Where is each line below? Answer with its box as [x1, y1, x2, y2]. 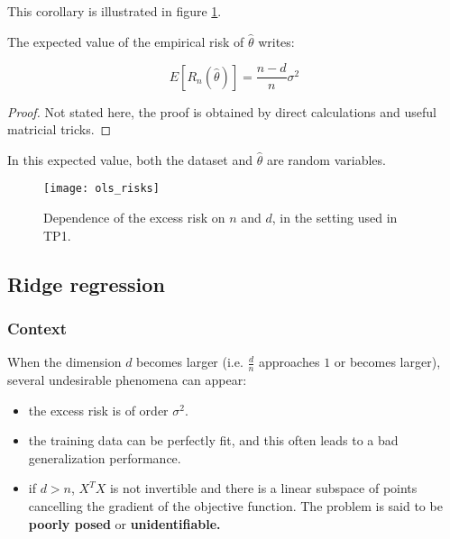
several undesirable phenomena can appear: [7, 370, 247, 389]
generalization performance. [28, 448, 181, 467]
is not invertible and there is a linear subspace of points [109, 479, 418, 498]
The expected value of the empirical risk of [7, 32, 244, 50]
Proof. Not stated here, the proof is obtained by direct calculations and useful [7, 102, 436, 121]
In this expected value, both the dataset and [7, 150, 253, 169]
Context [7, 316, 68, 339]
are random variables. [266, 150, 386, 169]
